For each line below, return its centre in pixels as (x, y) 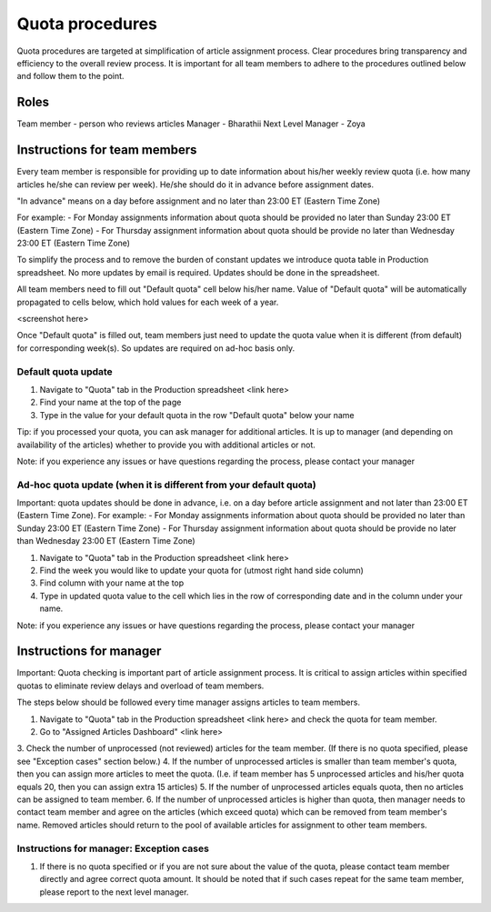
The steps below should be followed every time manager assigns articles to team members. (189, 702)
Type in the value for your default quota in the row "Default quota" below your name (197, 415)
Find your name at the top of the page (110, 402)
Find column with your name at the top (112, 583)
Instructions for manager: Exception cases (113, 848)
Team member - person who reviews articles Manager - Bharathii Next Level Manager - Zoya (191, 124)
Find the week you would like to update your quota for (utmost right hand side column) (201, 571)
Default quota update (65, 371)
